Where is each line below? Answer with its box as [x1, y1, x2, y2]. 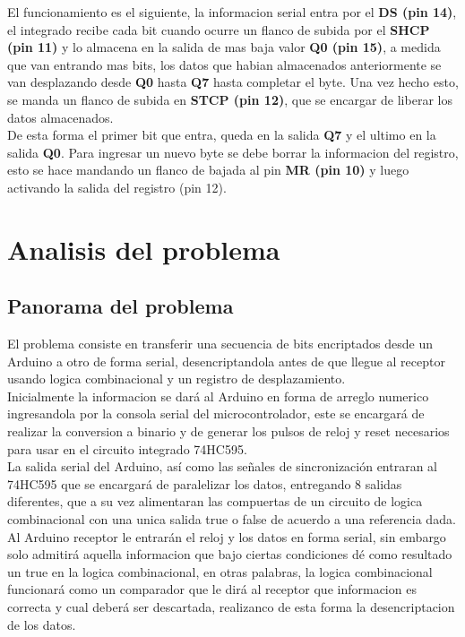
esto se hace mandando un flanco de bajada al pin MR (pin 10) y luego [7, 160, 409, 179]
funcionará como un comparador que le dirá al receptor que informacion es [7, 580, 417, 598]
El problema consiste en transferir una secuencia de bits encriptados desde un [7, 334, 433, 353]
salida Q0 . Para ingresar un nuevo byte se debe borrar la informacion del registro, [7, 142, 459, 161]
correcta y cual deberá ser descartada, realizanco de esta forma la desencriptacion [7, 598, 455, 616]
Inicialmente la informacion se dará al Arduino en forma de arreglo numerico [7, 386, 429, 405]
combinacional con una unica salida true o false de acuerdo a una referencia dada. [7, 510, 456, 529]
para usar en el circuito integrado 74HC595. [7, 439, 247, 458]
